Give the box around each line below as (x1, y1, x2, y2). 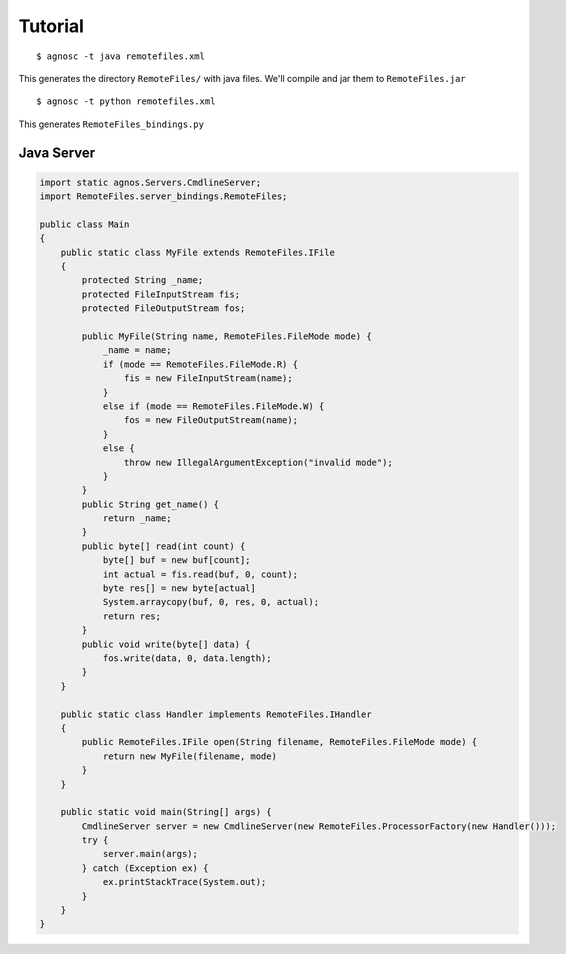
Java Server (18, 144, 96, 161)
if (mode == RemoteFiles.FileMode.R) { (102, 358, 299, 370)
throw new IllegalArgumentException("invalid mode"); (123, 456, 394, 468)
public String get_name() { (81, 498, 220, 510)
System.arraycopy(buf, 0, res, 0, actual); (102, 596, 320, 608)
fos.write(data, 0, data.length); (102, 653, 272, 664)
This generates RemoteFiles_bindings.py (18, 118, 205, 130)
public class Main (39, 218, 130, 230)
